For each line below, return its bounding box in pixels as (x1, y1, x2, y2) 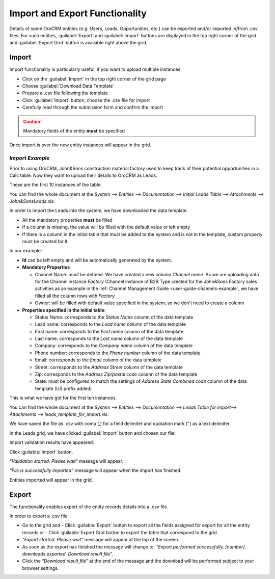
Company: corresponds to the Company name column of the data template (35, 343, 193, 349)
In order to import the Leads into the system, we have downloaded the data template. (9, 207, 188, 214)
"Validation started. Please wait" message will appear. (9, 458, 124, 464)
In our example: (9, 248, 42, 254)
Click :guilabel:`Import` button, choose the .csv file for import (22, 97, 150, 103)
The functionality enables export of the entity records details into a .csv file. (9, 504, 169, 510)
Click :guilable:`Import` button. (9, 449, 73, 455)
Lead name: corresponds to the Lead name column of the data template (35, 321, 186, 327)
